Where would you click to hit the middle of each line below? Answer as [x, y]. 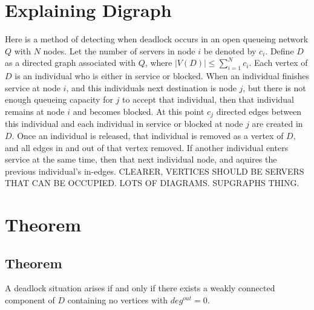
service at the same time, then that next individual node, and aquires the [141, 159]
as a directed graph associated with [70, 63]
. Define [280, 50]
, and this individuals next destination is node [151, 87]
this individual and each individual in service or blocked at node [124, 124]
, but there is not [274, 87]
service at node [33, 87]
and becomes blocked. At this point [139, 111]
